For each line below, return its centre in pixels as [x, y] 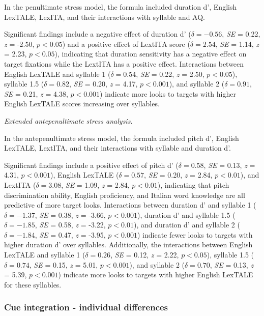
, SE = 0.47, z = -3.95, [70, 234]
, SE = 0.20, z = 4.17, [104, 84]
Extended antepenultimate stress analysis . [68, 120]
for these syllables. [33, 284]
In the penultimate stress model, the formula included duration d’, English [121, 7]
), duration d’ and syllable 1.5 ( [186, 214]
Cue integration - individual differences [86, 307]
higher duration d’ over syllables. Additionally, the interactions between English [128, 245]
